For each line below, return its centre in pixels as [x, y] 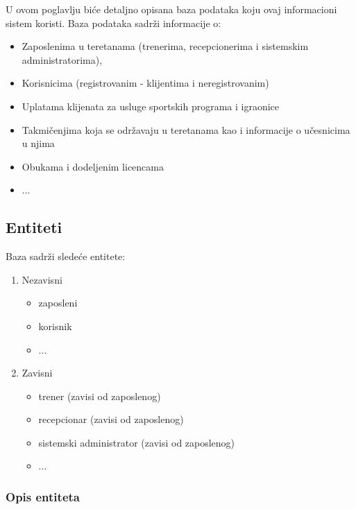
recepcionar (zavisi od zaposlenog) [111, 419]
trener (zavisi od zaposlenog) [100, 396]
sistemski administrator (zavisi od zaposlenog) [137, 442]
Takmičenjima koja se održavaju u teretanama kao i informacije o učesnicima [186, 129]
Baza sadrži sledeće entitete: [66, 256]
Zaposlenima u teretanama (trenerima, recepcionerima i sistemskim [165, 46]
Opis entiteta [43, 497]
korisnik [55, 326]
